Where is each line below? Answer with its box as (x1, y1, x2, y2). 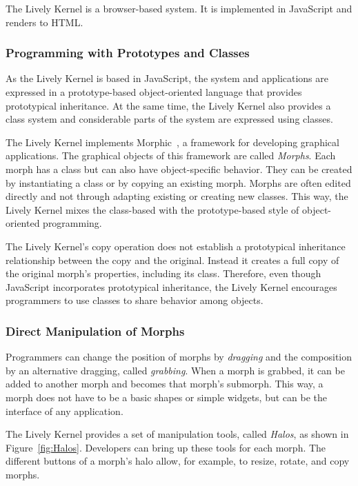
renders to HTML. (6, 14, 83, 29)
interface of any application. (6, 403, 123, 418)
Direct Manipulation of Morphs (6, 322, 185, 339)
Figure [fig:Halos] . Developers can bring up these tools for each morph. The (6, 440, 326, 454)
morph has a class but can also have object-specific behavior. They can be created (6, 161, 352, 176)
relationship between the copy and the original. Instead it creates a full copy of (6, 252, 339, 267)
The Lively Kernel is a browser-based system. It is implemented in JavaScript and (6, 1, 352, 15)
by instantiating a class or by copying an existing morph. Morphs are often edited (6, 175, 351, 190)
